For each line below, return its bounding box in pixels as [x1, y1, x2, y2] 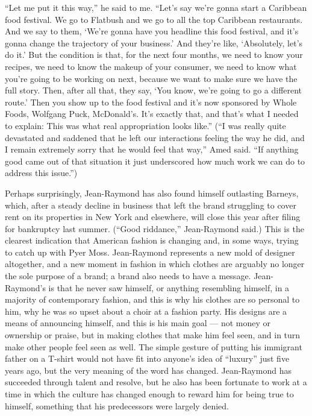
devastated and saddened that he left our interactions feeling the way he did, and [5, 131, 305, 143]
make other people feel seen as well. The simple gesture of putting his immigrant [5, 340, 302, 353]
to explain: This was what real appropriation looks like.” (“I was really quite [5, 119, 286, 131]
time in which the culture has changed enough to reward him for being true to [5, 388, 294, 400]
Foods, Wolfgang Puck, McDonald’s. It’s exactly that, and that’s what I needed [5, 107, 299, 120]
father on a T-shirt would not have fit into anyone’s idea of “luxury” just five [5, 352, 290, 365]
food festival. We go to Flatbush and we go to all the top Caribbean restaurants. [5, 13, 303, 25]
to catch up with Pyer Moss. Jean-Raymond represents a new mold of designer [5, 245, 295, 258]
